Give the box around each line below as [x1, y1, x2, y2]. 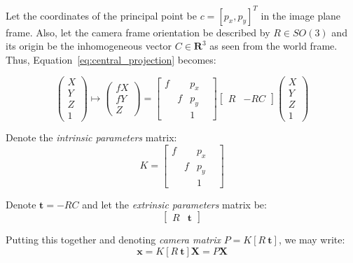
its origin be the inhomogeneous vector [6, 38, 172, 53]
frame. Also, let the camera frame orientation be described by [6, 24, 270, 39]
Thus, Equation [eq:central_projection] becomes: [6, 52, 216, 66]
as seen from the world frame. [209, 38, 338, 53]
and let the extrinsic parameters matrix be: [82, 197, 267, 211]
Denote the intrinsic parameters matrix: [6, 130, 177, 145]
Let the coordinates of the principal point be [6, 8, 197, 22]
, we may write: [278, 232, 345, 247]
